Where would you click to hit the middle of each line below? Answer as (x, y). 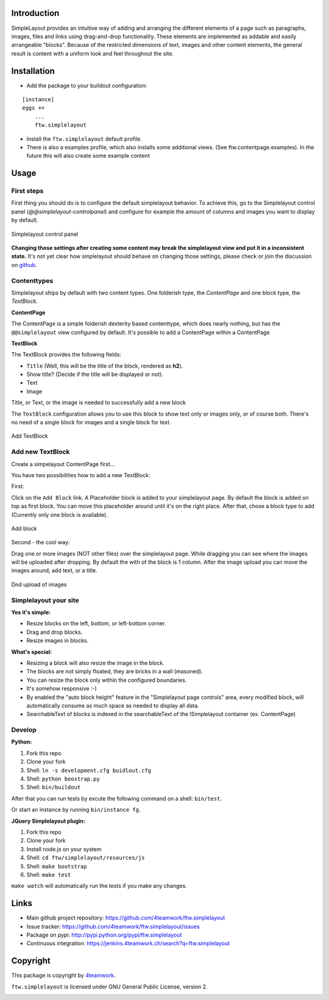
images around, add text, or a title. (54, 570)
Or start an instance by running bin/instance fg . (76, 810)
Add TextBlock (30, 436)
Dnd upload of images (39, 584)
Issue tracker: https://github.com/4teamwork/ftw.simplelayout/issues (113, 926)
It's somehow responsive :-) (62, 689)
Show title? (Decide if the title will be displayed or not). (95, 374)
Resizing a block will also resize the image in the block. (95, 663)
